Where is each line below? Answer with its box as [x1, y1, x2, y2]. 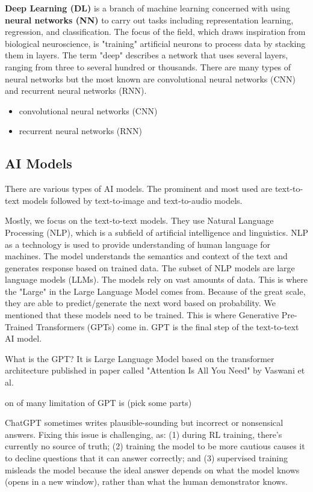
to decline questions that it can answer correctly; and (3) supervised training [5, 452, 288, 464]
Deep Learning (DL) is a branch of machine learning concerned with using [5, 2, 290, 14]
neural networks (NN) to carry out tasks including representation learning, [5, 13, 294, 26]
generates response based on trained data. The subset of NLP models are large [5, 261, 295, 274]
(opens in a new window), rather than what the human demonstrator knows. [5, 475, 288, 488]
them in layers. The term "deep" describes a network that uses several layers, [5, 49, 288, 61]
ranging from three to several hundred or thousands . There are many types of [5, 60, 291, 73]
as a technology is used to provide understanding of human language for [5, 238, 271, 250]
